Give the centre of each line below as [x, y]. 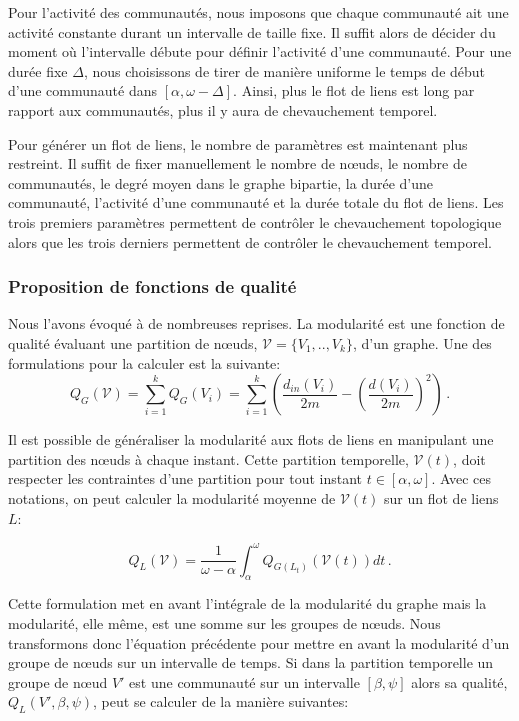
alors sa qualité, [459, 681]
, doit [469, 458]
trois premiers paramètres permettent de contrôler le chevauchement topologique [255, 221]
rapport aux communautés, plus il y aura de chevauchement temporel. [223, 109]
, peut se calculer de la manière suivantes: [221, 701]
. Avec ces [461, 478]
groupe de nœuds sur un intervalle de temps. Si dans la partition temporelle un [251, 662]
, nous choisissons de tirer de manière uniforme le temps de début [284, 70]
